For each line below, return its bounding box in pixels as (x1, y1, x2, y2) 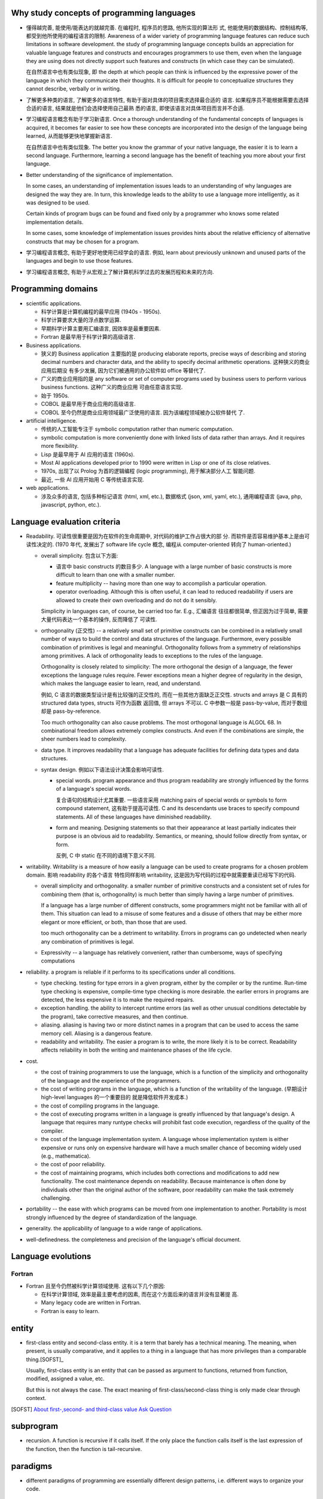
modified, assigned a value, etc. (26, 1375, 105, 1382)
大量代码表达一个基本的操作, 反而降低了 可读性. (41, 616, 157, 623)
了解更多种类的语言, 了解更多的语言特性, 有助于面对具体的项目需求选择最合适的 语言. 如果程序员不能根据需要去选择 (26, 96, 309, 103)
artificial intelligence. (26, 417, 78, 425)
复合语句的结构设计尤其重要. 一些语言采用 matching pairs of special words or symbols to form (56, 796, 287, 803)
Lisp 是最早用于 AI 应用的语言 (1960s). (41, 450, 135, 458)
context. (26, 1395, 47, 1402)
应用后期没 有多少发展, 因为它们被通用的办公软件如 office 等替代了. (41, 366, 206, 374)
